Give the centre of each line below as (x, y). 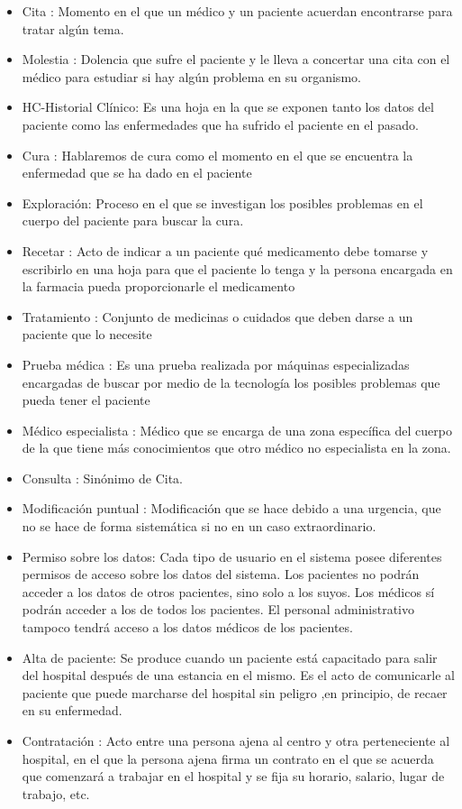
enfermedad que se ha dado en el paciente (137, 173)
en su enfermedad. (72, 710)
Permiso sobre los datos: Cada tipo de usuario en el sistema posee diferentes (232, 556)
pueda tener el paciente (86, 400)
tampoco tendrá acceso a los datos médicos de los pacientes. (187, 627)
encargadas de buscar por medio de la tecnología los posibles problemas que (231, 382)
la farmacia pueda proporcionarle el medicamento (159, 286)
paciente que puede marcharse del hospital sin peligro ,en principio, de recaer (235, 692)
